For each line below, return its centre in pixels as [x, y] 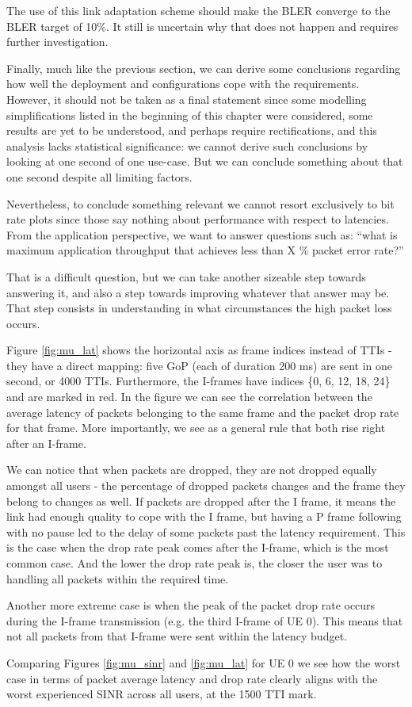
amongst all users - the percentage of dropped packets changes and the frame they [206, 485]
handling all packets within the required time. [118, 578]
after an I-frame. [46, 443]
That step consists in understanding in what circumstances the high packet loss [199, 308]
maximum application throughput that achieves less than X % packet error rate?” [205, 250]
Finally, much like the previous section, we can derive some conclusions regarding [204, 68]
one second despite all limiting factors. [99, 176]
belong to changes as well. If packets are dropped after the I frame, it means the [201, 501]
